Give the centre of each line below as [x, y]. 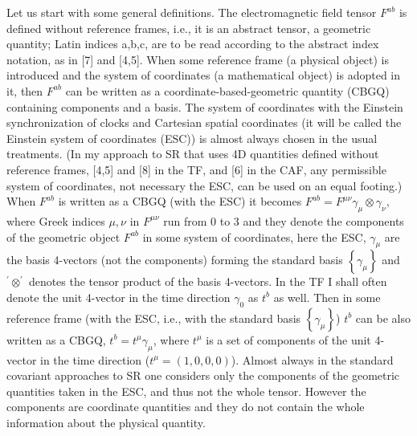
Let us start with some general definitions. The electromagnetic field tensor [192, 12]
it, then [25, 90]
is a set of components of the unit [288, 339]
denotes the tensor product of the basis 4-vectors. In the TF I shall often [208, 281]
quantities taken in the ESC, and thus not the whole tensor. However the [186, 391]
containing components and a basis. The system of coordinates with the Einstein [205, 106]
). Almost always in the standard [312, 359]
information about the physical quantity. [106, 422]
